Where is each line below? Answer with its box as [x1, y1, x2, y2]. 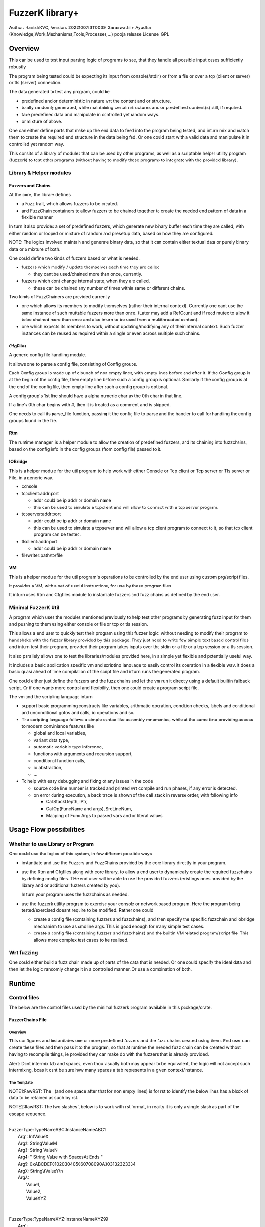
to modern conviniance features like [21, 723, 94, 729]
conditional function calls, [33, 758, 86, 764]
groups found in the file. [9, 418, 58, 424]
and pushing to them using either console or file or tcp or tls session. [9, 621, 148, 627]
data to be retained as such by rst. [9, 1094, 79, 1100]
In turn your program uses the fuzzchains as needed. [21, 891, 129, 898]
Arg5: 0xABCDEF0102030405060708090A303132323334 [18, 1161, 136, 1167]
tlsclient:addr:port [21, 538, 57, 544]
